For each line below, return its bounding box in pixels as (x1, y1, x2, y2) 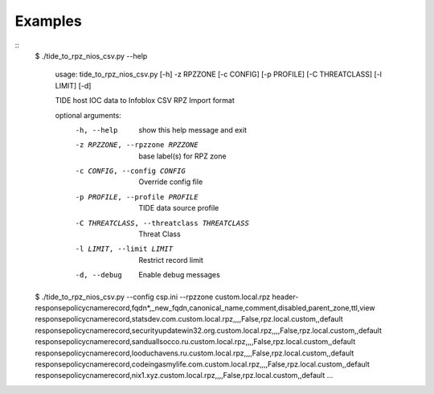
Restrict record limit (138, 255, 204, 265)
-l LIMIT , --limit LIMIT (75, 244, 173, 253)
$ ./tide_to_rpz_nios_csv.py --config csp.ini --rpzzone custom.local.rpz (35, 292, 271, 302)
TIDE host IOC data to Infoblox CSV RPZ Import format (55, 96, 235, 105)
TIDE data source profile (138, 203, 219, 213)
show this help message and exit (138, 125, 247, 134)
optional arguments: (55, 110, 122, 120)
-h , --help (75, 125, 118, 134)
